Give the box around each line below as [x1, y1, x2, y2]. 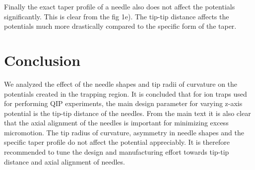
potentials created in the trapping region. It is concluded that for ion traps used [4, 88, 247, 99]
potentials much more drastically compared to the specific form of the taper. [4, 21, 237, 31]
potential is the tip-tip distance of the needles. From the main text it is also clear [4, 108, 251, 118]
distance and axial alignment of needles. [4, 156, 125, 167]
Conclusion [4, 50, 81, 70]
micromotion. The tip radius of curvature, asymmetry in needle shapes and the [4, 127, 244, 137]
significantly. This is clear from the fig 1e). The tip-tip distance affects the [4, 11, 229, 21]
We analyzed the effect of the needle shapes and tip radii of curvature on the [4, 78, 238, 89]
